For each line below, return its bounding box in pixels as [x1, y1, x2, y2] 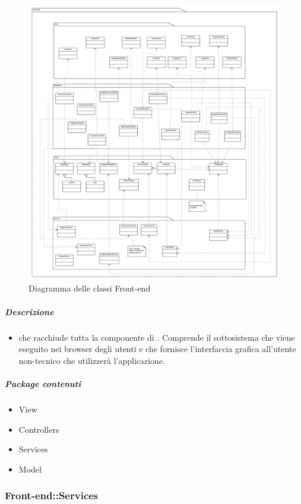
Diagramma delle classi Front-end [28, 282, 151, 294]
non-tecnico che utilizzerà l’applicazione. [18, 354, 165, 366]
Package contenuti [5, 377, 81, 389]
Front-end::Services [5, 488, 99, 503]
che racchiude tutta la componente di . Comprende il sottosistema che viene [18, 331, 295, 343]
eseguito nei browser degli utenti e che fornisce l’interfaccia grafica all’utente [18, 343, 296, 355]
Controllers [18, 423, 59, 435]
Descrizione [5, 305, 54, 318]
